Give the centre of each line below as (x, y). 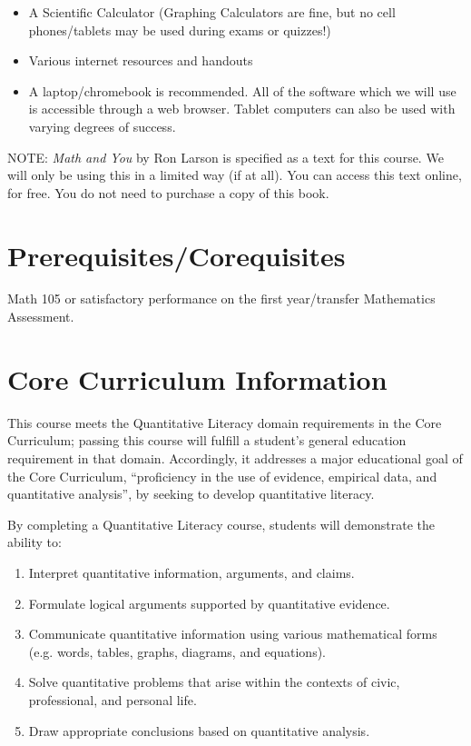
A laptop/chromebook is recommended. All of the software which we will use (242, 90)
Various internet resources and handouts (141, 60)
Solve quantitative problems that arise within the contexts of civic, (214, 682)
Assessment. (41, 317)
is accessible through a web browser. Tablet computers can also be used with (242, 109)
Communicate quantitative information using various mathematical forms (233, 634)
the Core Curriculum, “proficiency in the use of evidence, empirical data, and (222, 476)
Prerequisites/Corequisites (177, 255)
